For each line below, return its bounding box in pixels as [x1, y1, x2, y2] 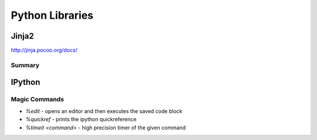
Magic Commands [11, 95, 65, 104]
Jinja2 [11, 31, 35, 41]
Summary [11, 61, 40, 69]
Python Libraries [11, 9, 94, 22]
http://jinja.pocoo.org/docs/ [11, 47, 77, 54]
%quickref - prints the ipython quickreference [25, 116, 137, 123]
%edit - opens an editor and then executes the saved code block [25, 107, 183, 114]
